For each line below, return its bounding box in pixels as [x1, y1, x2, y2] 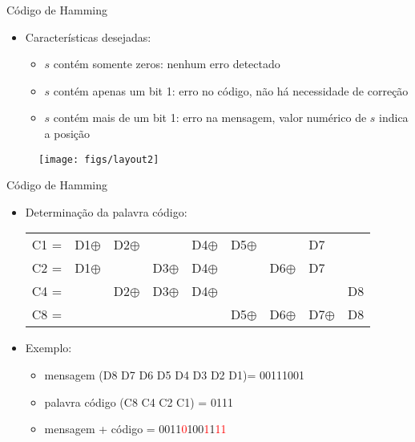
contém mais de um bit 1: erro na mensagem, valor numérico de [53, 109, 367, 126]
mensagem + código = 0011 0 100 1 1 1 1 [44, 420, 227, 437]
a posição [44, 124, 91, 141]
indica [379, 109, 409, 126]
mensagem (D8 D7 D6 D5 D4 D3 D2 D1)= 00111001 [44, 367, 304, 383]
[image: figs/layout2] [38, 153, 159, 165]
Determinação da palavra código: [25, 203, 187, 220]
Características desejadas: [25, 28, 151, 45]
